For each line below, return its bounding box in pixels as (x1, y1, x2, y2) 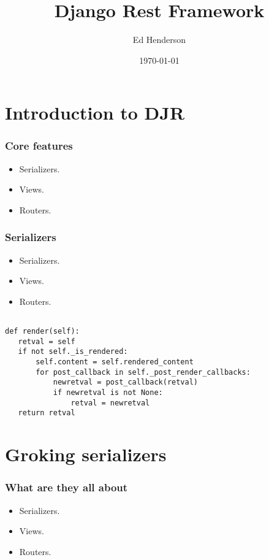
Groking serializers (5, 442, 167, 467)
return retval (18, 408, 75, 418)
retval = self (18, 337, 75, 346)
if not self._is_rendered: (18, 347, 128, 356)
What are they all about (5, 480, 128, 495)
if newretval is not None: (53, 388, 163, 397)
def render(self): (5, 327, 80, 336)
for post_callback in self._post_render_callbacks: (36, 367, 251, 377)
